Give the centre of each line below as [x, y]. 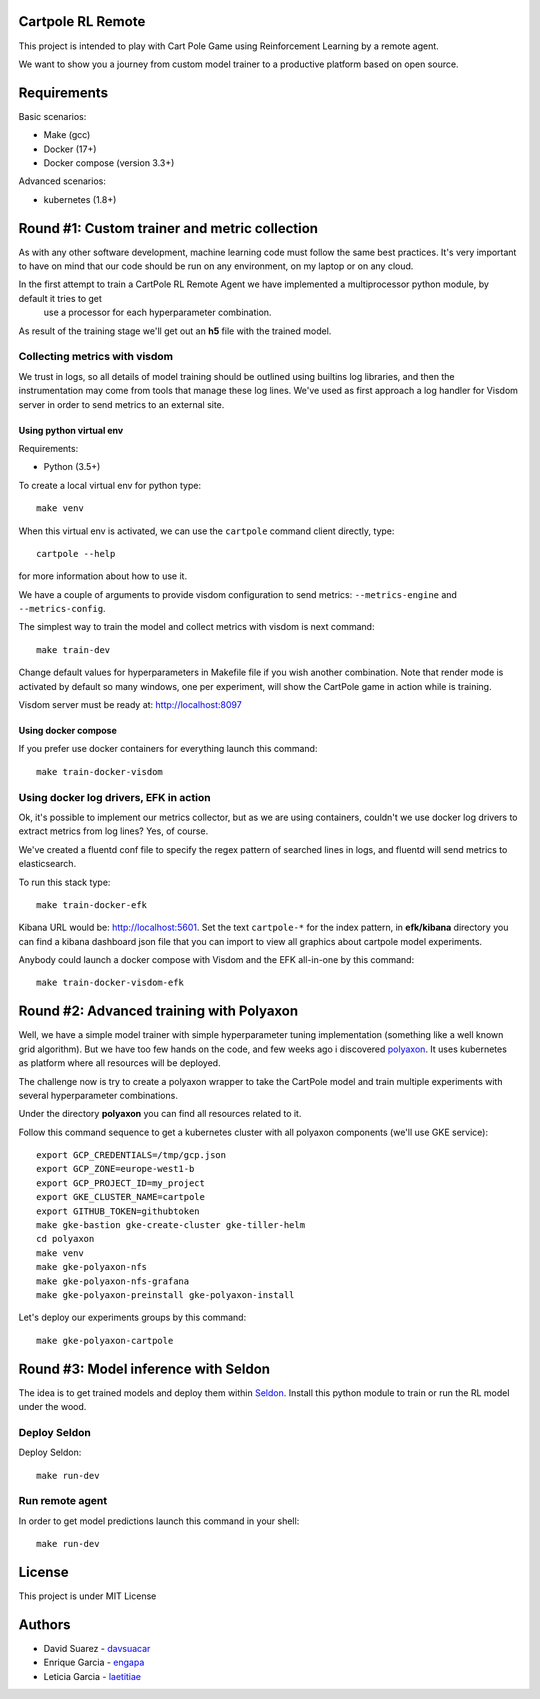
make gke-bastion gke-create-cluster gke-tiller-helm [170, 1225]
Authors [44, 1624]
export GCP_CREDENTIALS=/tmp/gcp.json [131, 1155]
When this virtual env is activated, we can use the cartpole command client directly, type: [206, 531]
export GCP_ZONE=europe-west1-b [115, 1169]
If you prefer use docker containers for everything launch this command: [168, 749]
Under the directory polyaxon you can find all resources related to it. [160, 1114]
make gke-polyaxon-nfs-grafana [113, 1281]
